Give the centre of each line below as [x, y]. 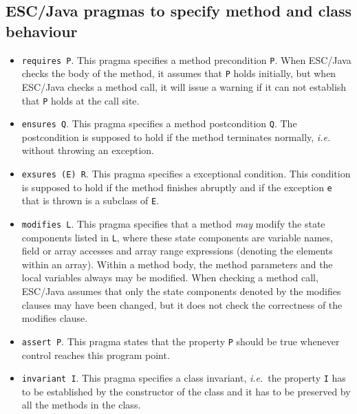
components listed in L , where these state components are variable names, [177, 237]
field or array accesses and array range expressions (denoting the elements [177, 251]
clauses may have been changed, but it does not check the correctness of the [182, 304]
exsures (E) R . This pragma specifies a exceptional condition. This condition [186, 173]
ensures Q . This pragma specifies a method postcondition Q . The [159, 123]
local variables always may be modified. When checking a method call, [170, 277]
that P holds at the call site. [80, 100]
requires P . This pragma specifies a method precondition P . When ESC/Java [186, 59]
